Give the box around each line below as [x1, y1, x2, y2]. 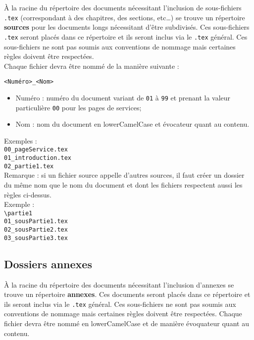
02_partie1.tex [4, 162, 54, 170]
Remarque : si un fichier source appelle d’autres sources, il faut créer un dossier [4, 170, 245, 180]
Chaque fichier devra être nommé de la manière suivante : [4, 60, 179, 71]
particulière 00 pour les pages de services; [15, 102, 142, 112]
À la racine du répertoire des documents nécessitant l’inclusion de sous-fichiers [4, 2, 242, 12]
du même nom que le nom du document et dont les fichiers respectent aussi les [4, 180, 243, 190]
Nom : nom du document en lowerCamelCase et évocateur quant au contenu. [15, 119, 250, 129]
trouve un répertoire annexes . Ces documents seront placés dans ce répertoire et [4, 289, 251, 299]
